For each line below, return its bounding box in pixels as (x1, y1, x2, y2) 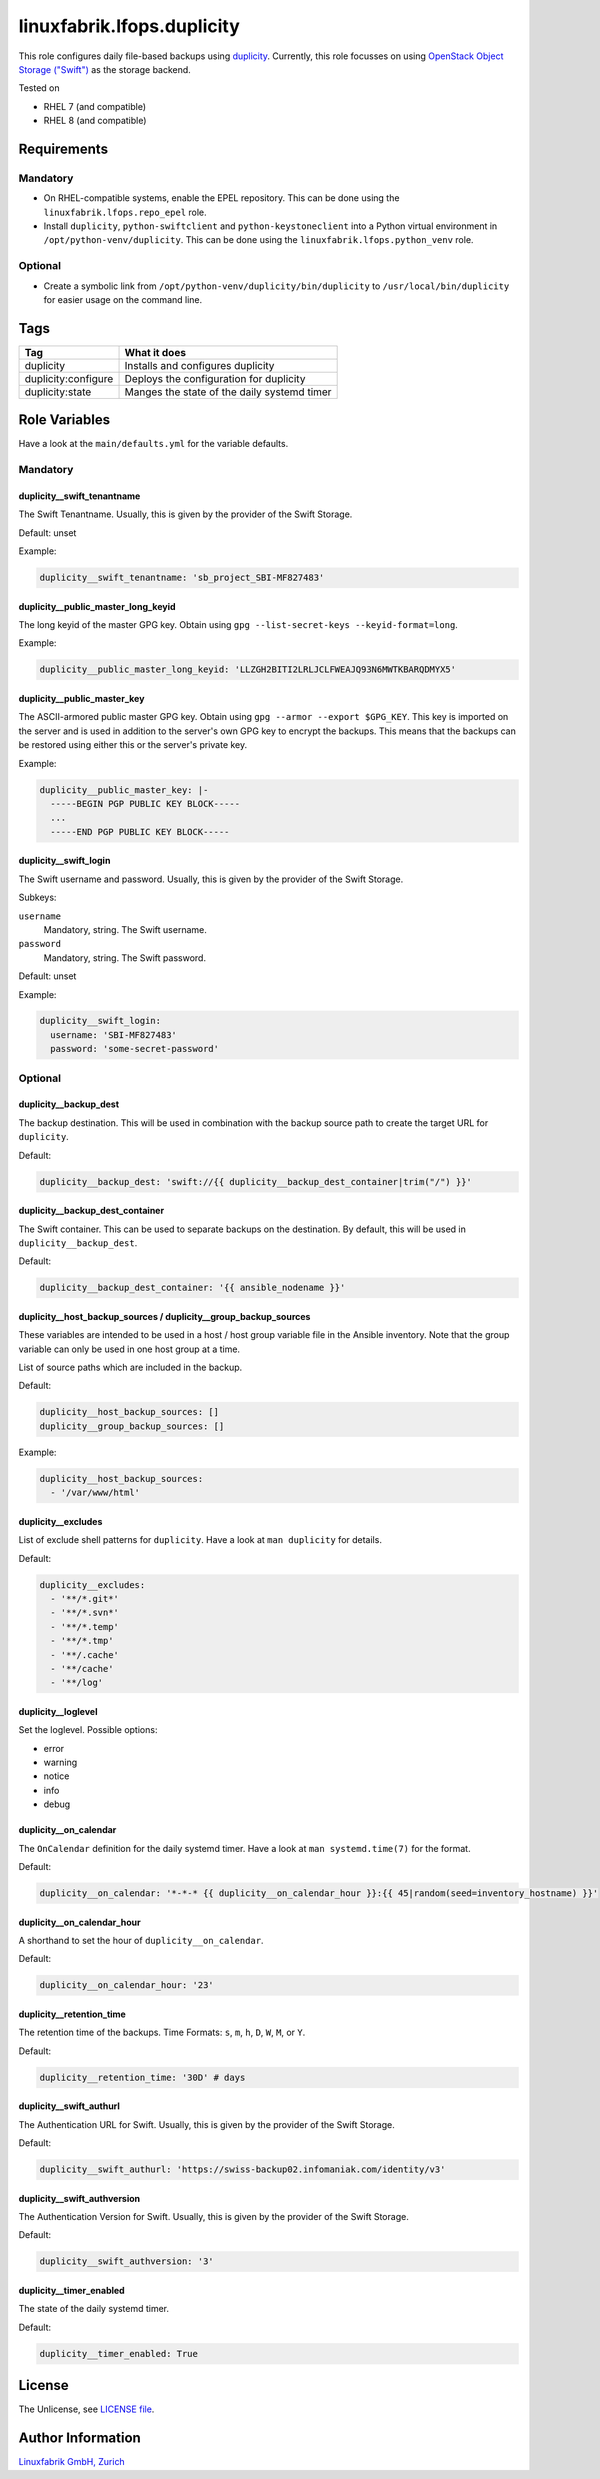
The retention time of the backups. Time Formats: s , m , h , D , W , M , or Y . (18, 2026, 306, 2039)
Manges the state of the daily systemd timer (124, 385, 332, 399)
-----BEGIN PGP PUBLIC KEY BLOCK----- (50, 798, 240, 809)
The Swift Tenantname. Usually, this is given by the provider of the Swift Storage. (18, 508, 353, 520)
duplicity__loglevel (18, 1705, 98, 1717)
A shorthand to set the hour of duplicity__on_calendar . (18, 1935, 264, 1946)
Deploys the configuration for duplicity (124, 371, 306, 385)
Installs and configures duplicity (124, 358, 275, 372)
